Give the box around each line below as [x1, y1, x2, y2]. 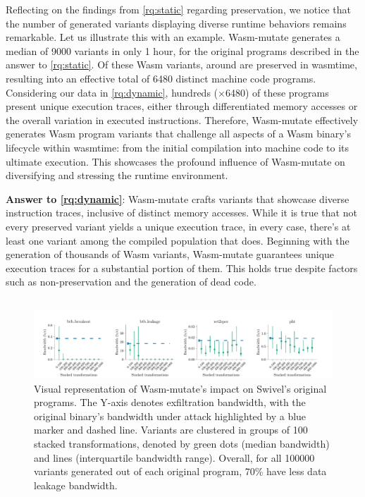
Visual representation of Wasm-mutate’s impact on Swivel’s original [34, 381, 327, 395]
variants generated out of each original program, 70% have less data [34, 464, 327, 479]
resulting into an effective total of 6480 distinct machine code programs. [6, 70, 316, 85]
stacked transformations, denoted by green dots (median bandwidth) [34, 436, 330, 450]
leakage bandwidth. [34, 477, 118, 492]
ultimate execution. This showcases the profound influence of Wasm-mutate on [6, 154, 345, 168]
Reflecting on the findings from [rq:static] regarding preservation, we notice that [6, 2, 351, 16]
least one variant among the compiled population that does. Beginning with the [6, 233, 349, 247]
